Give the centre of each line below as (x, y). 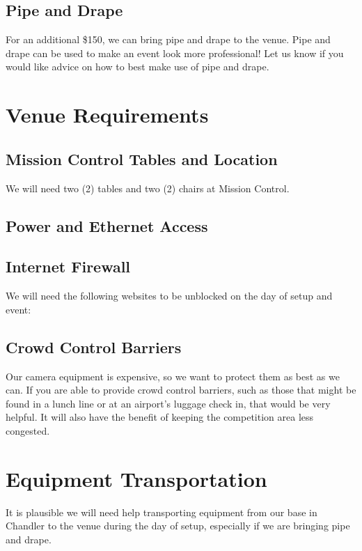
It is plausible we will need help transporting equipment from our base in (162, 512)
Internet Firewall (68, 266)
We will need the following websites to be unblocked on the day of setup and (169, 296)
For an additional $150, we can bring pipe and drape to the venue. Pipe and (168, 39)
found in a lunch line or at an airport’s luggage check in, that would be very (168, 403)
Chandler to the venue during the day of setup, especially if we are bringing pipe (178, 526)
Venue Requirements (107, 115)
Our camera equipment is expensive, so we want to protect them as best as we (173, 376)
